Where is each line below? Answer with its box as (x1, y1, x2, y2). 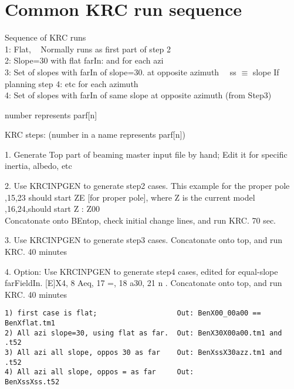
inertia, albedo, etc (5, 159, 72, 172)
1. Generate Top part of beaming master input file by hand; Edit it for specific (5, 148, 288, 160)
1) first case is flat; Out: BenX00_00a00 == (5, 309, 261, 318)
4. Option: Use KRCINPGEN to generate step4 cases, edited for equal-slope (5, 265, 278, 277)
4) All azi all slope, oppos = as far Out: (5, 368, 194, 377)
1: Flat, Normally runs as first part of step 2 (5, 42, 171, 55)
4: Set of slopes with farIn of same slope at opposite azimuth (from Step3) (5, 89, 272, 101)
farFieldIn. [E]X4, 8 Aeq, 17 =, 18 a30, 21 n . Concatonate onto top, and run (5, 277, 282, 289)
